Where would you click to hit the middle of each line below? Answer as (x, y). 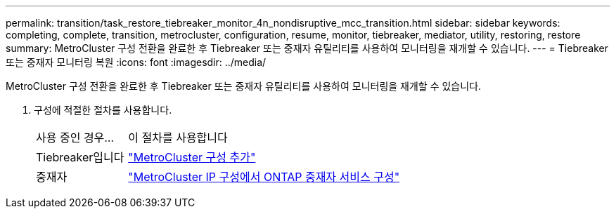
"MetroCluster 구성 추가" (192, 157)
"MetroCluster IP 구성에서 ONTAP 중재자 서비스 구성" (264, 177)
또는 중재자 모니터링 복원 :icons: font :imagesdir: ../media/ (136, 62)
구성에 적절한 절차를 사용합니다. (103, 110)
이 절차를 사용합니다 (178, 138)
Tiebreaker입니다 (80, 157)
